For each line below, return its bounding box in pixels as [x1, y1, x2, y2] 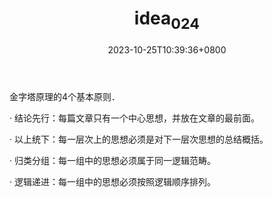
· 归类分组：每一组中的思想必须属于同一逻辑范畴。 [9, 154, 216, 166]
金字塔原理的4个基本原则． [9, 90, 121, 102]
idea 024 [133, 7, 201, 33]
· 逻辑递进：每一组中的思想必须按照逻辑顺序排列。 [9, 175, 216, 187]
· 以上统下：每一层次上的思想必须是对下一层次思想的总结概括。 [9, 133, 269, 145]
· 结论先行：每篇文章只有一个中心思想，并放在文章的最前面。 [9, 112, 260, 124]
